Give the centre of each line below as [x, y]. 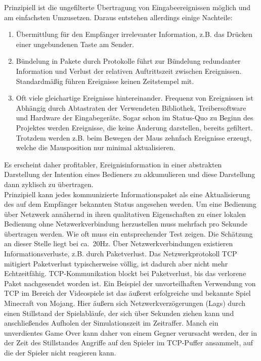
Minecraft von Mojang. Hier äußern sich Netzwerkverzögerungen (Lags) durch [125, 303]
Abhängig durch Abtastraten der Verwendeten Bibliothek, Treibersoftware [131, 107]
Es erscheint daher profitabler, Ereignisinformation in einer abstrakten [113, 164]
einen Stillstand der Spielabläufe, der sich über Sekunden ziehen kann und [119, 313]
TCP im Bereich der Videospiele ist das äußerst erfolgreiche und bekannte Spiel [127, 293]
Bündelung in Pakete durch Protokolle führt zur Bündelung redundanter [128, 61]
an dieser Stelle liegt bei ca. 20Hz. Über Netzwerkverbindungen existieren [119, 243]
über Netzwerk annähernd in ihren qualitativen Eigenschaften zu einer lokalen [125, 214]
